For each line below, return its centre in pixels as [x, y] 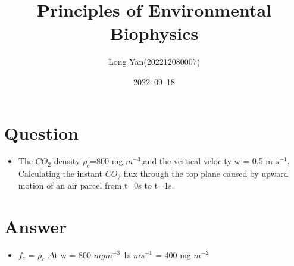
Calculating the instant [60, 173]
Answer [36, 226]
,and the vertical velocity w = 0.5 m [207, 161]
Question [41, 132]
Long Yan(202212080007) [154, 62]
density [67, 161]
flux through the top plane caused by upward [206, 173]
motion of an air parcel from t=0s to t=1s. [96, 185]
